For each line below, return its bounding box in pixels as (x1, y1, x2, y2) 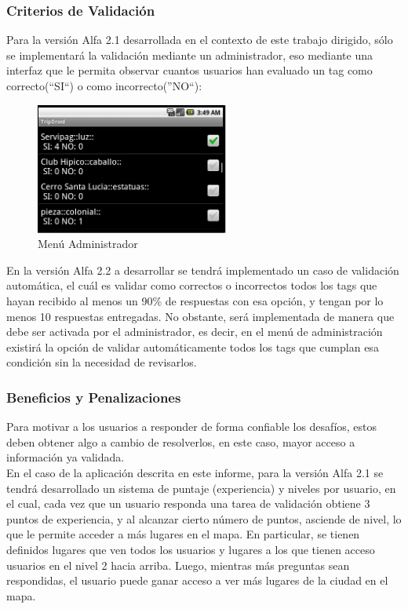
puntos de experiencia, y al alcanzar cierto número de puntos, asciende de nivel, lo (6, 510, 402, 527)
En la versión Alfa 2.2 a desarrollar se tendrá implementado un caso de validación (6, 261, 399, 278)
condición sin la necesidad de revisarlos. (6, 354, 197, 370)
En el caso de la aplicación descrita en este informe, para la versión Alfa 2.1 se (6, 465, 384, 481)
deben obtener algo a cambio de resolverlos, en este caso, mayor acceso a (6, 433, 355, 450)
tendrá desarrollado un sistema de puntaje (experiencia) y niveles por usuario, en (6, 480, 396, 496)
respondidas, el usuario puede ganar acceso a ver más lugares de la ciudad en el (6, 572, 388, 589)
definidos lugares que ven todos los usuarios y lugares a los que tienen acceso (6, 542, 375, 557)
